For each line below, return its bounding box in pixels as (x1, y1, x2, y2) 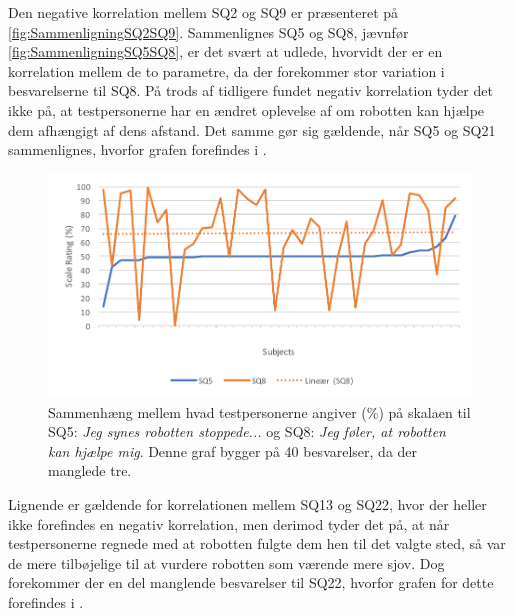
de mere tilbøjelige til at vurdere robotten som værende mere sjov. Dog (8, 552, 445, 573)
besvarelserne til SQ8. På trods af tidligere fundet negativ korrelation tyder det (8, 80, 493, 101)
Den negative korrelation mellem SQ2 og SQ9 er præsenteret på (8, 2, 399, 22)
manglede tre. (48, 460, 132, 481)
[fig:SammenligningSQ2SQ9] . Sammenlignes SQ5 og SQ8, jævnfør (8, 21, 409, 42)
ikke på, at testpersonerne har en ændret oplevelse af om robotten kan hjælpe (8, 99, 485, 120)
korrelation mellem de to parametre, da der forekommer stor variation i (8, 60, 445, 81)
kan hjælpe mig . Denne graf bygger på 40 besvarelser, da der (48, 440, 418, 461)
